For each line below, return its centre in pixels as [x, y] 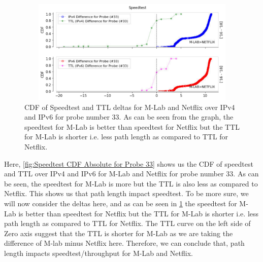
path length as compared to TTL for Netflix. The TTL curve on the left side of [127, 223]
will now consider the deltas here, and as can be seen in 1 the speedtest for [121, 203]
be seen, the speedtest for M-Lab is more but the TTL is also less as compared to [131, 183]
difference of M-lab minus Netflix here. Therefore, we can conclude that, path [124, 243]
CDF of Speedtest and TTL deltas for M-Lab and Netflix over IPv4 [130, 107]
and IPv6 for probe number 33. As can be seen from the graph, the [129, 117]
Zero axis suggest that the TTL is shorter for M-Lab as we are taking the [119, 233]
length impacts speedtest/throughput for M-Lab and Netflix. [98, 253]
